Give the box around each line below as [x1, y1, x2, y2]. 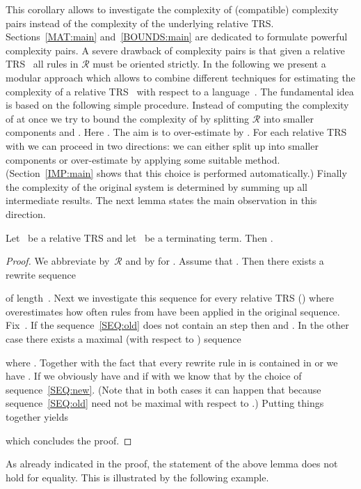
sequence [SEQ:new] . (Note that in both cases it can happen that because [6, 382, 321, 396]
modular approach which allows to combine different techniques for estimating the [6, 70, 355, 84]
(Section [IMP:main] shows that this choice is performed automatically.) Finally [6, 166, 347, 180]
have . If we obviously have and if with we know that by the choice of [6, 368, 302, 383]
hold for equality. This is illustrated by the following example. [6, 469, 269, 484]
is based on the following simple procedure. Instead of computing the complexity [6, 98, 349, 112]
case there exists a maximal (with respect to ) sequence [6, 332, 241, 346]
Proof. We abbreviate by [6, 254, 110, 268]
